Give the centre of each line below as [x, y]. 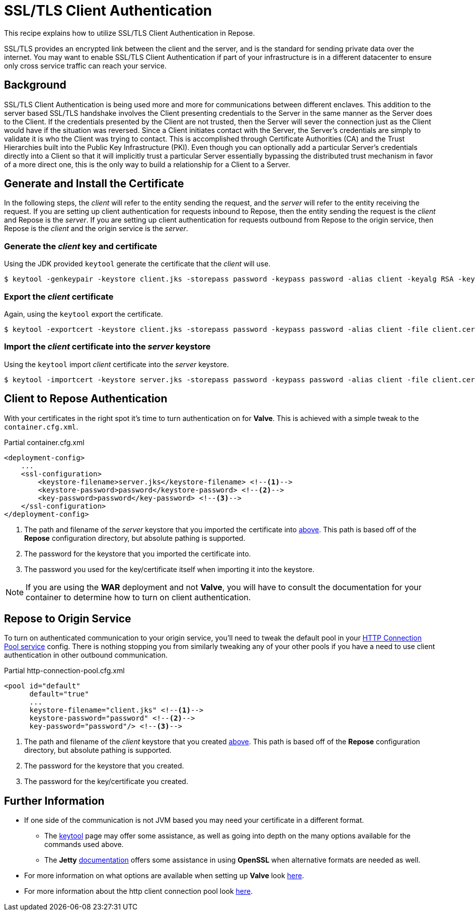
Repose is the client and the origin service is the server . [96, 229]
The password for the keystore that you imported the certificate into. [138, 553]
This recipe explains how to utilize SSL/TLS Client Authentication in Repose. [130, 33]
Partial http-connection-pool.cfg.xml [64, 671]
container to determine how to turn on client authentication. [138, 597]
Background [35, 85]
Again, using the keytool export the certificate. [84, 314]
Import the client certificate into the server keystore [107, 347]
